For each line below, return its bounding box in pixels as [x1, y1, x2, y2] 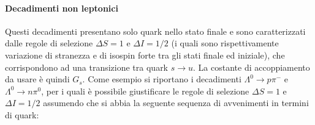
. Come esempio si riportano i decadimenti [82, 73, 241, 85]
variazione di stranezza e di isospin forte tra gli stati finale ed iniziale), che [5, 48, 285, 61]
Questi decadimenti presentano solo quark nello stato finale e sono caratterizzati [5, 24, 306, 37]
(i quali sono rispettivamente [171, 37, 279, 49]
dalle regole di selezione [5, 37, 93, 49]
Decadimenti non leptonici [5, 1, 118, 14]
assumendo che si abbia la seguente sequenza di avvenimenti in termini [43, 96, 309, 109]
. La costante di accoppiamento [193, 60, 310, 73]
